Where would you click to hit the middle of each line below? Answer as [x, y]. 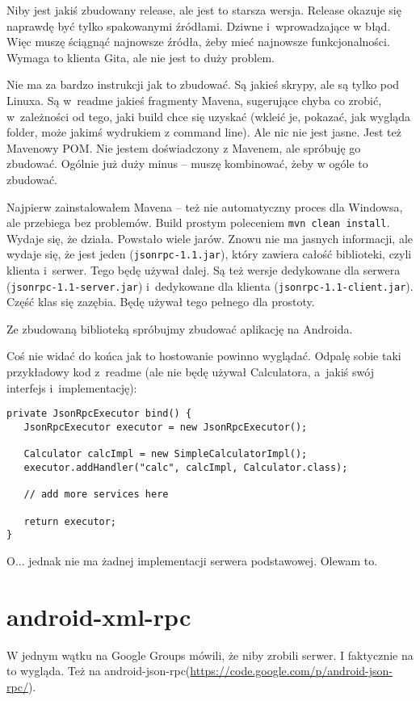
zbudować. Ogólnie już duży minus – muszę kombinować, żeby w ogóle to [187, 164]
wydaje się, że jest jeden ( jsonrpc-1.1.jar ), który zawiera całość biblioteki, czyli [209, 254]
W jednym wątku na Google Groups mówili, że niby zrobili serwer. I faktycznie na [210, 655]
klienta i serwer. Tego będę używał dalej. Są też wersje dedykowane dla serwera [204, 270]
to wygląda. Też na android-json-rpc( [99, 671]
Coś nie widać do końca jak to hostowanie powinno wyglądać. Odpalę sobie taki [204, 356]
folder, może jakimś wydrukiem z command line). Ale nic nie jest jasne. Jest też [204, 132]
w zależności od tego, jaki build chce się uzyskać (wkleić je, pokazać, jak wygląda [208, 116]
